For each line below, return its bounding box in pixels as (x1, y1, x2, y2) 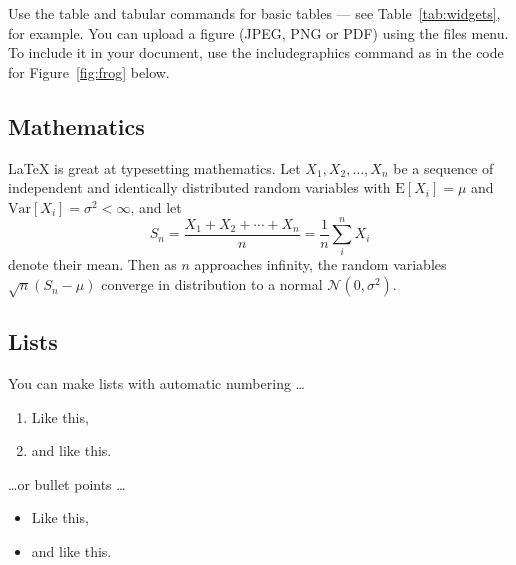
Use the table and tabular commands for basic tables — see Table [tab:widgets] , (8, 3, 501, 23)
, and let (130, 196, 182, 217)
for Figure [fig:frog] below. (8, 61, 170, 82)
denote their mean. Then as (8, 254, 177, 275)
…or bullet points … (8, 473, 126, 494)
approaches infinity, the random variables (194, 254, 447, 275)
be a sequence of (393, 157, 494, 178)
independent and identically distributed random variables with (8, 177, 391, 198)
